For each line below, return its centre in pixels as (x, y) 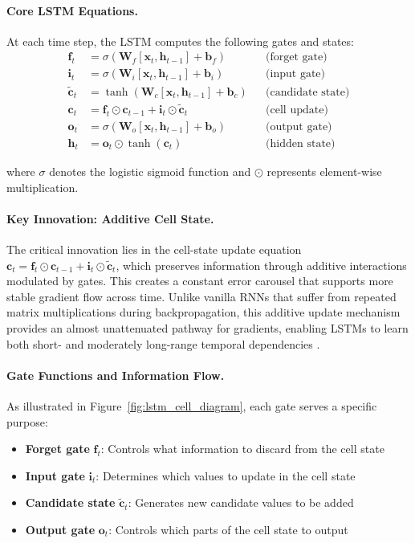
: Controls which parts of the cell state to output (228, 529)
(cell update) (297, 110)
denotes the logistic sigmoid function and (150, 171)
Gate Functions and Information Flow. (116, 375)
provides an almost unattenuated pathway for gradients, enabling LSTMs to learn (207, 327)
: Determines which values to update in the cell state (226, 475)
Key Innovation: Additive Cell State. (110, 218)
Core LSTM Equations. (72, 10)
